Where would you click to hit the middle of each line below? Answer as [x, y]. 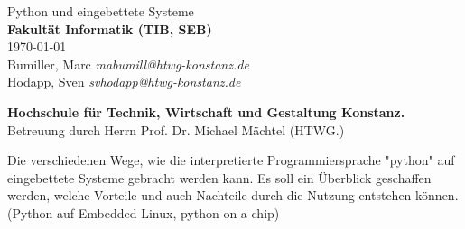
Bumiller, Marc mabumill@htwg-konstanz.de [128, 64]
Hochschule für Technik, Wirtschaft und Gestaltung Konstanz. [206, 111]
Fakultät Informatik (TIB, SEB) [110, 28]
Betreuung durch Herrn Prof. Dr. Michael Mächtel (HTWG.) [176, 129]
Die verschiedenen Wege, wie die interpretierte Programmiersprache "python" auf [231, 160]
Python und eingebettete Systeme [101, 11]
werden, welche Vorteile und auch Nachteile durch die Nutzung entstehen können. [233, 195]
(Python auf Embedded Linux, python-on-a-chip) [144, 212]
